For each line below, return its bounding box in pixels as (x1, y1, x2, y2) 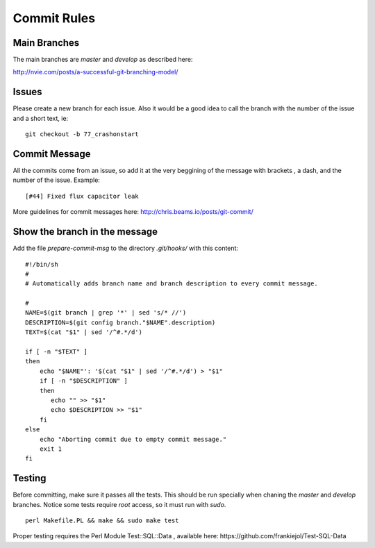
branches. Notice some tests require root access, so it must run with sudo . (12, 500, 226, 508)
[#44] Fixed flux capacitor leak (25, 192, 139, 200)
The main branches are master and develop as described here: (12, 56, 193, 64)
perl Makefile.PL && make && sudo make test (25, 517, 180, 524)
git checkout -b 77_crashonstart (25, 131, 139, 138)
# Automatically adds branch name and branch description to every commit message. (25, 280, 319, 288)
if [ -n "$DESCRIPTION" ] (39, 377, 128, 385)
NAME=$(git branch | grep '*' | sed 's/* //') (25, 309, 187, 317)
